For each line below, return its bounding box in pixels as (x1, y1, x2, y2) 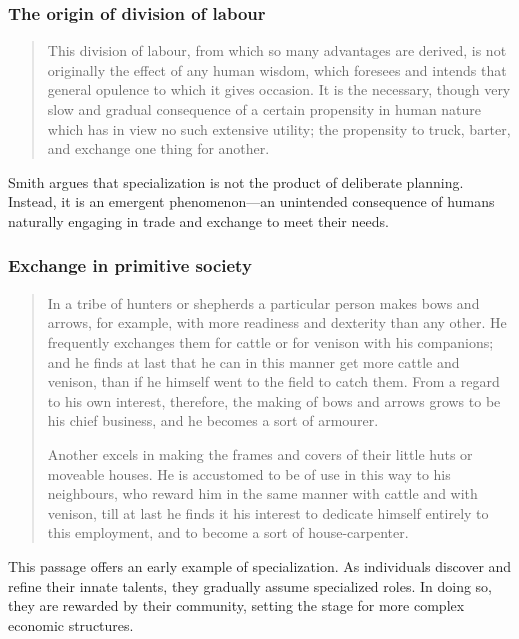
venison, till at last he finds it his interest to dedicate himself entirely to (47, 502, 489, 523)
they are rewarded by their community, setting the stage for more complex (8, 595, 465, 616)
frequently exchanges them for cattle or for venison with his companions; (47, 331, 494, 352)
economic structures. (8, 614, 134, 635)
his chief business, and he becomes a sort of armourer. (47, 410, 379, 431)
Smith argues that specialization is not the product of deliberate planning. (8, 171, 464, 192)
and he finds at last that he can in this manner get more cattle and (47, 351, 460, 372)
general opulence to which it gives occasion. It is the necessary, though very (47, 79, 511, 100)
